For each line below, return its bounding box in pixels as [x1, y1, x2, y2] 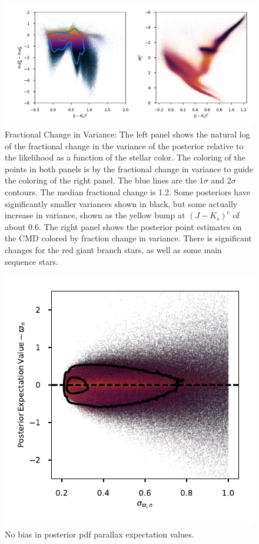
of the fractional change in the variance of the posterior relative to [5, 139, 244, 152]
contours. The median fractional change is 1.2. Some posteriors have [5, 185, 250, 198]
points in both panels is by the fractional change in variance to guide [5, 162, 253, 175]
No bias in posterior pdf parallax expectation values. [5, 527, 194, 540]
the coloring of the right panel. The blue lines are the [5, 174, 197, 186]
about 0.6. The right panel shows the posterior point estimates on [5, 220, 242, 232]
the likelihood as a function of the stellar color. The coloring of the [5, 151, 246, 163]
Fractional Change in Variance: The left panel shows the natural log [5, 127, 250, 140]
